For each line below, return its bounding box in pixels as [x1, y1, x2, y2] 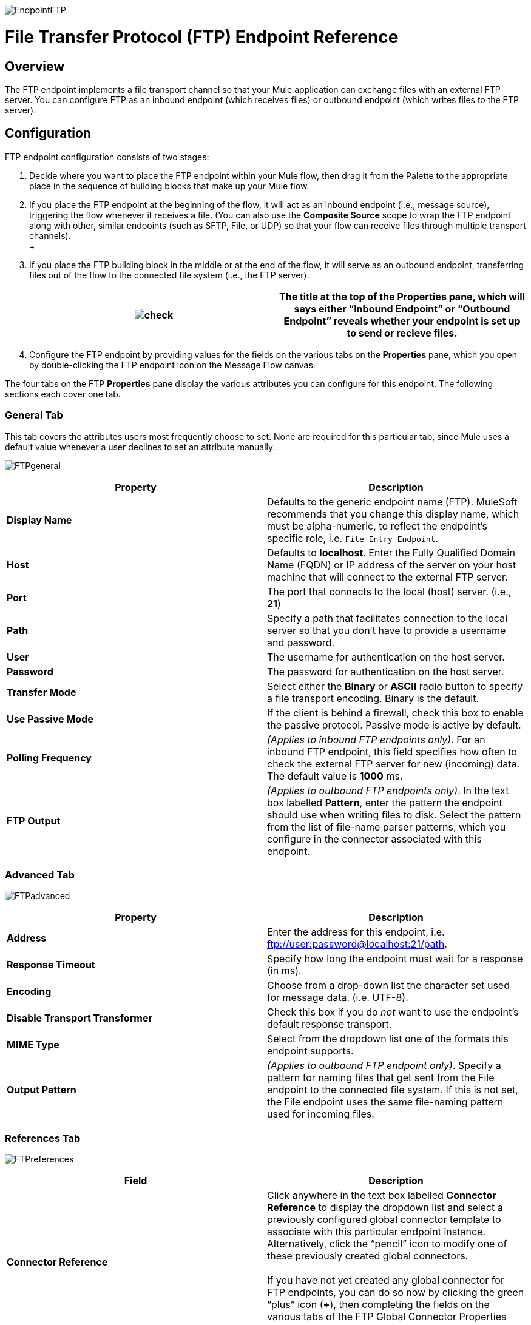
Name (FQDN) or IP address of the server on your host [267, 558, 516, 571]
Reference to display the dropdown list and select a [267, 1201, 503, 1214]
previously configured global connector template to [267, 1213, 501, 1226]
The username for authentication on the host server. [267, 650, 505, 663]
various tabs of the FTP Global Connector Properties [267, 1310, 507, 1323]
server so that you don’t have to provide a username [267, 624, 506, 636]
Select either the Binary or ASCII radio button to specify [267, 679, 523, 692]
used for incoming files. [267, 1108, 374, 1121]
